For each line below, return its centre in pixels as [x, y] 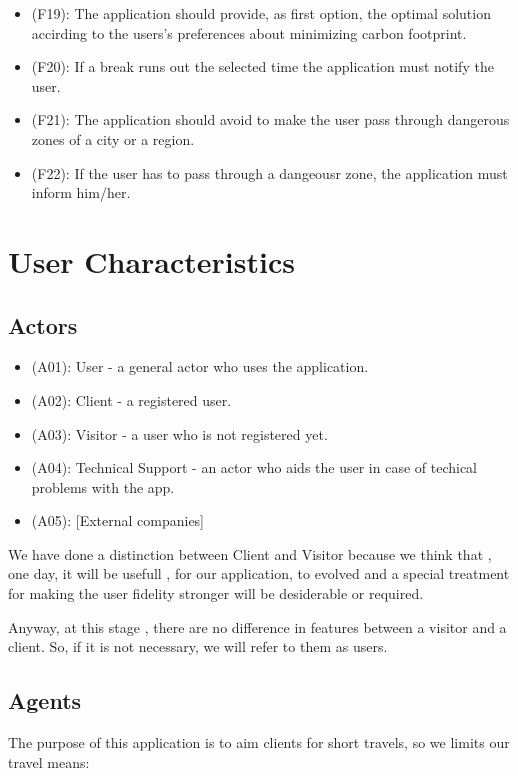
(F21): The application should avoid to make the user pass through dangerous [270, 119]
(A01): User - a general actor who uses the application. [200, 366]
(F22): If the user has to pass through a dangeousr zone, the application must [269, 172]
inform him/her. [81, 192]
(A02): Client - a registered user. [131, 399]
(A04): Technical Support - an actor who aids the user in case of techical [254, 467]
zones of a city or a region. [113, 138]
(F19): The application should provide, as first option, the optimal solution [261, 13]
